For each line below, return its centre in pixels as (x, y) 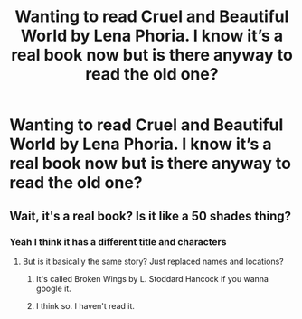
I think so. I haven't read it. (85, 305)
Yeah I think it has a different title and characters (118, 241)
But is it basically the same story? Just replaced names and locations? (153, 261)
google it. (54, 288)
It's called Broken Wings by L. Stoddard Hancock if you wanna (152, 278)
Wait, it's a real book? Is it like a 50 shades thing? (151, 216)
